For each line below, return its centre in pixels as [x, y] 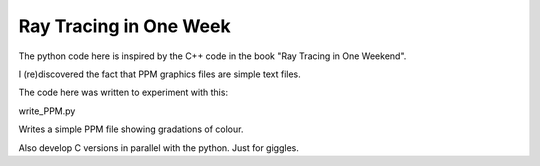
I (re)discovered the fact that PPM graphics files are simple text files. [160, 74]
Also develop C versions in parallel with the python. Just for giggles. [158, 147]
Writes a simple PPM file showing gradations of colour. [131, 129]
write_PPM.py [47, 111]
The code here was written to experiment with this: [123, 92]
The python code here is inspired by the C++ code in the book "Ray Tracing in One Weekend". [212, 56]
